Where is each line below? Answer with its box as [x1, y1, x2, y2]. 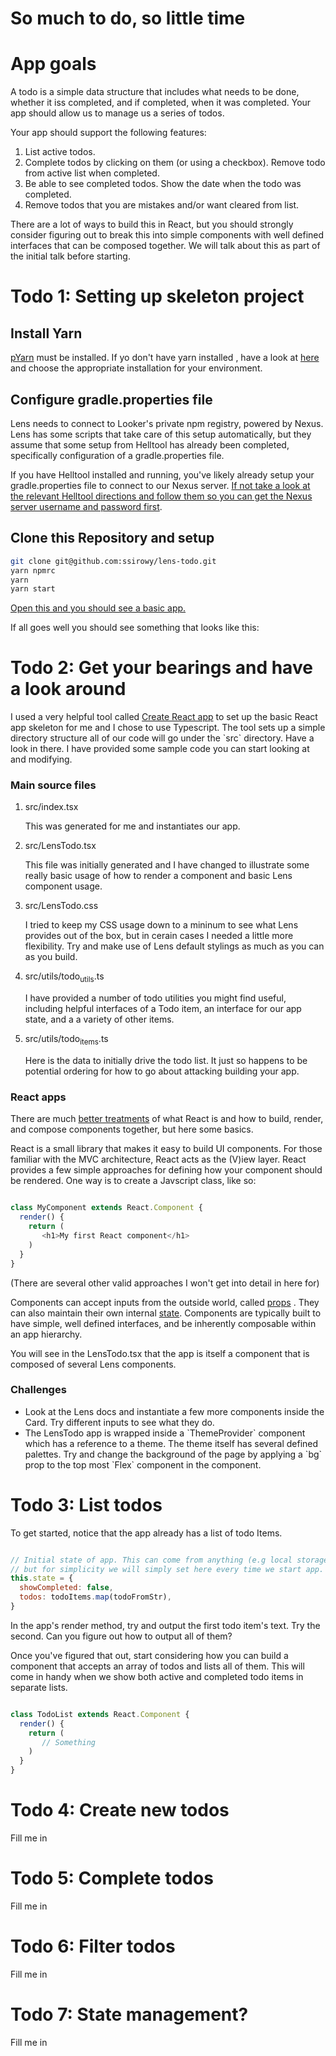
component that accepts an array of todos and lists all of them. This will [10, 1660, 305, 1672]
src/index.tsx [24, 801, 79, 813]
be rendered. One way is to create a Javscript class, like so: [10, 1175, 257, 1187]
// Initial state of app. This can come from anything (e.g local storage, [10, 1555, 333, 1565]
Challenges [10, 1383, 67, 1397]
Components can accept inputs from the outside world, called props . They [10, 1296, 320, 1308]
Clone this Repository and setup [10, 530, 215, 547]
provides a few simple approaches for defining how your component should [10, 1164, 323, 1176]
